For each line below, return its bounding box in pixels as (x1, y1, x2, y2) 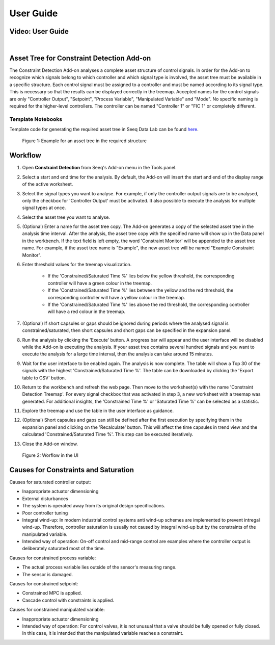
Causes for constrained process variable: (9, 555, 96, 561)
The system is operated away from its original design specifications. (22, 503, 166, 509)
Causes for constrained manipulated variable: (9, 607, 105, 613)
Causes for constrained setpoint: (9, 581, 78, 587)
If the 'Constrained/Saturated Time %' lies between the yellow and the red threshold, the (47, 287, 234, 293)
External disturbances (22, 495, 68, 502)
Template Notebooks (9, 115, 63, 122)
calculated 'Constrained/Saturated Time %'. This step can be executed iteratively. (22, 431, 194, 437)
